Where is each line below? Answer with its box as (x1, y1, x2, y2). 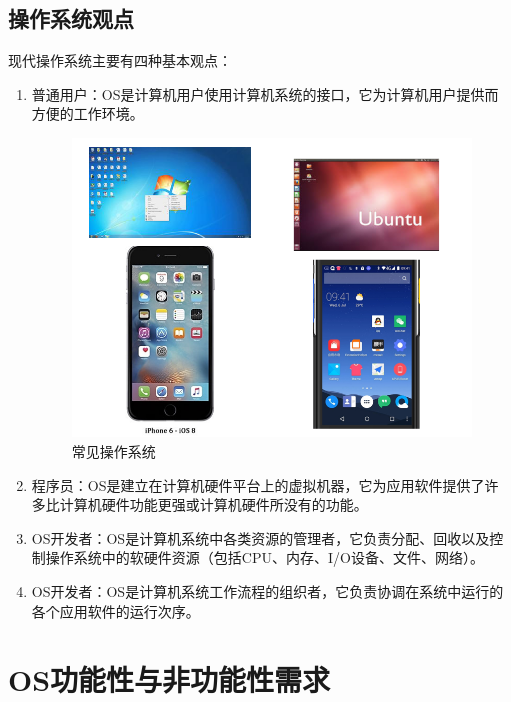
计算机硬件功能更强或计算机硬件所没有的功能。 (59, 494, 368, 515)
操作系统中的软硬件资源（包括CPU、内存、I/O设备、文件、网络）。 (45, 547, 484, 568)
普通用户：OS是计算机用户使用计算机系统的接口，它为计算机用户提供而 (31, 83, 499, 104)
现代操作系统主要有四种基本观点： (8, 50, 232, 71)
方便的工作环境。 (31, 103, 144, 124)
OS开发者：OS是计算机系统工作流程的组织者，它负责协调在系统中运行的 (31, 580, 504, 601)
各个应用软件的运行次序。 (31, 600, 200, 621)
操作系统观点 (8, 3, 134, 34)
